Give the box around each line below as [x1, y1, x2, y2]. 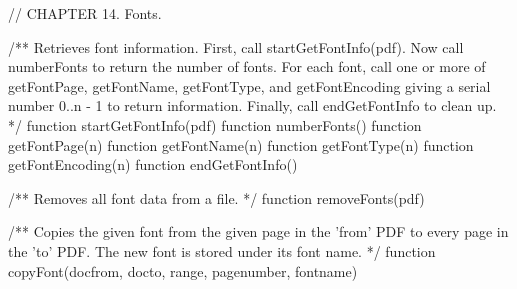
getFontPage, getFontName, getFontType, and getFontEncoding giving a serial [8, 75, 491, 96]
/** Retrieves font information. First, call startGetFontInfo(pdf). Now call [8, 36, 464, 57]
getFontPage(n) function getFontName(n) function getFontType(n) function [8, 134, 474, 155]
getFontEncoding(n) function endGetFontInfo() [8, 154, 298, 175]
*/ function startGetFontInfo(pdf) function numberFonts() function [8, 114, 422, 135]
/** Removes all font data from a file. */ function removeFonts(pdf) [8, 187, 425, 208]
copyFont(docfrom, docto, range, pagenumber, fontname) [8, 260, 358, 281]
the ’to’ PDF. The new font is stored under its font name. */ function [8, 240, 436, 261]
